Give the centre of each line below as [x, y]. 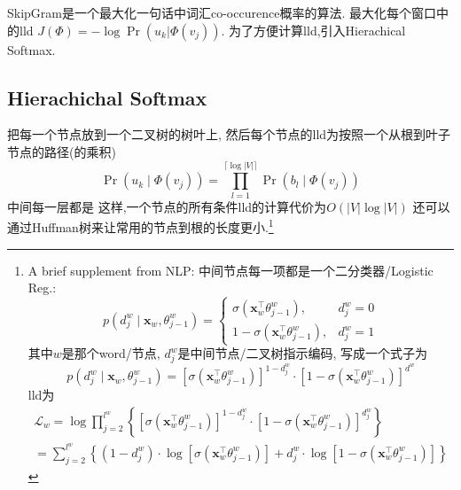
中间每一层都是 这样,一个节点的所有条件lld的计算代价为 [167, 206]
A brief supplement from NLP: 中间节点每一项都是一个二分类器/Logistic [230, 270]
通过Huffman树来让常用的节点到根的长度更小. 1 [141, 226]
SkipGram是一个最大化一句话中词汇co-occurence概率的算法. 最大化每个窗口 [222, 12]
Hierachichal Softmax [107, 97]
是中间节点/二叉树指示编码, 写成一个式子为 [303, 353]
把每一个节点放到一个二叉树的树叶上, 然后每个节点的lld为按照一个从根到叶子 [229, 134]
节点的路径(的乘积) [62, 151]
